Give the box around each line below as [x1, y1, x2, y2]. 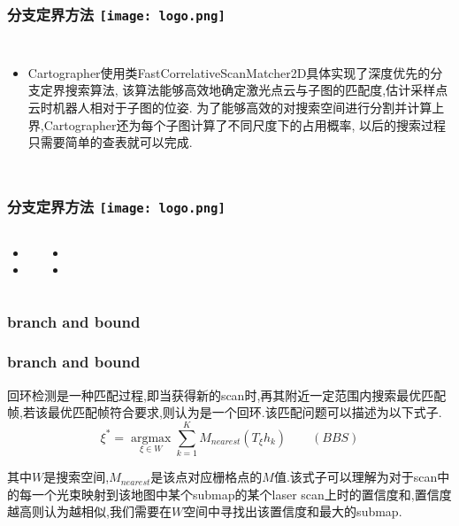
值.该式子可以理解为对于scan [273, 468, 438, 486]
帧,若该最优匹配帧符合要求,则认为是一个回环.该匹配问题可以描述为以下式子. [7, 403, 442, 422]
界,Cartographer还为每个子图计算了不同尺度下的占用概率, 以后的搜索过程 [27, 115, 447, 134]
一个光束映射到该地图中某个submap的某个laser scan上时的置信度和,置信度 [31, 484, 452, 503]
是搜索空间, [43, 468, 110, 486]
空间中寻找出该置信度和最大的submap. [183, 502, 402, 521]
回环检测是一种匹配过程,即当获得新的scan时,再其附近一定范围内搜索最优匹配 [7, 385, 447, 404]
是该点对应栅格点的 [150, 468, 263, 486]
